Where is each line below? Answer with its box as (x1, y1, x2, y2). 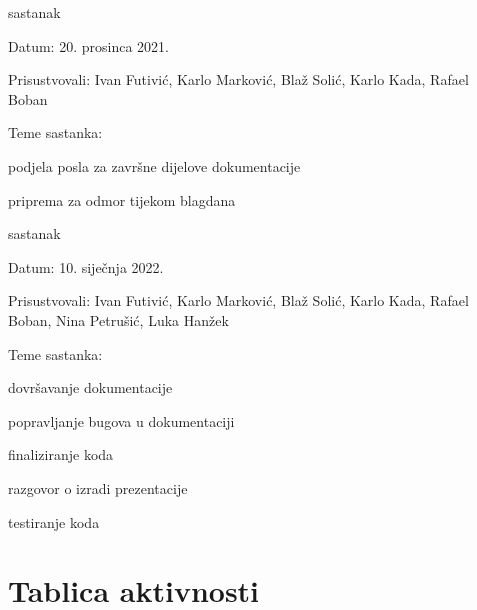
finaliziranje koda (8, 444, 114, 465)
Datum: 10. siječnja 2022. (8, 256, 164, 277)
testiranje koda (8, 511, 100, 532)
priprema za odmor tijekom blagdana (8, 189, 236, 210)
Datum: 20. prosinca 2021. (8, 35, 169, 56)
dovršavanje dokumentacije (8, 377, 173, 398)
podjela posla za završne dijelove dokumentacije (8, 155, 301, 176)
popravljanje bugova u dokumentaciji (8, 410, 235, 431)
